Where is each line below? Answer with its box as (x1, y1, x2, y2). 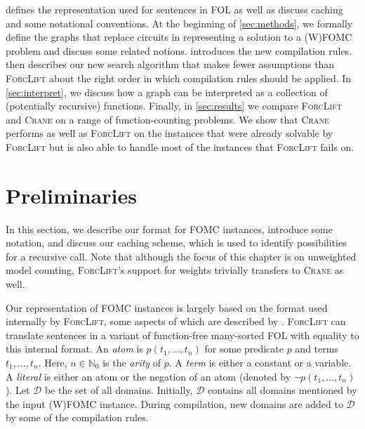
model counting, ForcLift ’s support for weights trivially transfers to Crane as (6, 263, 344, 277)
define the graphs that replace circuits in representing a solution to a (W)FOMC (6, 29, 352, 44)
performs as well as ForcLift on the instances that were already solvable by (6, 126, 333, 140)
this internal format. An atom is (6, 341, 143, 356)
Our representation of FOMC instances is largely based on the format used (6, 300, 328, 315)
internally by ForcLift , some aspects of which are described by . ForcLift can (6, 314, 346, 329)
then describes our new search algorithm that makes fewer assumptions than (6, 57, 335, 72)
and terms (295, 341, 338, 356)
